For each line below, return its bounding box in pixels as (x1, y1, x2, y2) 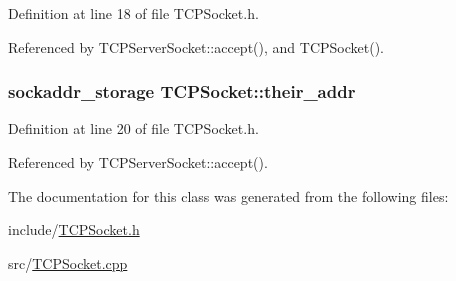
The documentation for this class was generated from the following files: (8, 185, 449, 206)
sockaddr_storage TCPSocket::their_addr (8, 79, 356, 104)
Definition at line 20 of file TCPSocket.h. (8, 118, 259, 139)
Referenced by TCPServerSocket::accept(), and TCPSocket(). (8, 36, 384, 57)
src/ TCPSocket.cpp (8, 252, 128, 273)
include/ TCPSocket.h (8, 219, 140, 240)
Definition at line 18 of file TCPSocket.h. (8, 3, 259, 23)
